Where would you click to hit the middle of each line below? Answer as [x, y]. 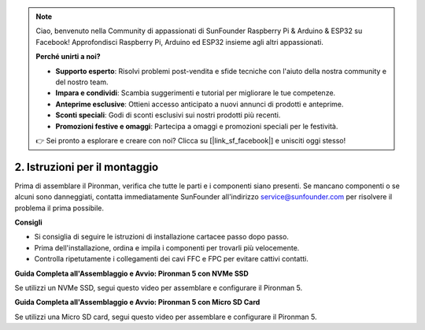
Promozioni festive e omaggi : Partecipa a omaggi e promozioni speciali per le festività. [197, 126]
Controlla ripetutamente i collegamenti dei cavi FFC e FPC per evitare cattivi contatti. [171, 259]
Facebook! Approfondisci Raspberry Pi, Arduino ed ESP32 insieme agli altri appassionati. [180, 42]
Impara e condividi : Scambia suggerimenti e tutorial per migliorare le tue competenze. [196, 93]
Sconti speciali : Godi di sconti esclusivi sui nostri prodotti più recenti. [168, 115]
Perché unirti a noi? [68, 57]
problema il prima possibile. [59, 208]
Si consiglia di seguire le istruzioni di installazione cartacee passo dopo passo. [161, 237]
